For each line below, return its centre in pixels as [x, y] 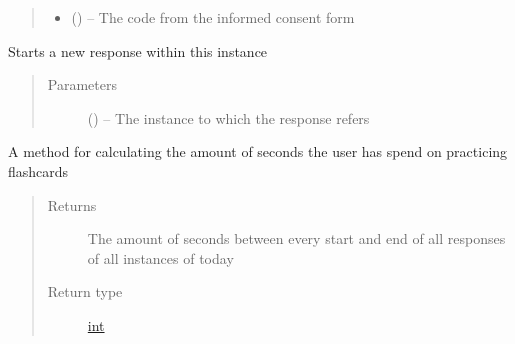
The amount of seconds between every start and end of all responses [296, 238]
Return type [85, 291]
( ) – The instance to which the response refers [228, 117]
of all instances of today [160, 257]
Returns [72, 204]
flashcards [38, 170]
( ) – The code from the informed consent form [213, 17]
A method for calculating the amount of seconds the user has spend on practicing [258, 151]
